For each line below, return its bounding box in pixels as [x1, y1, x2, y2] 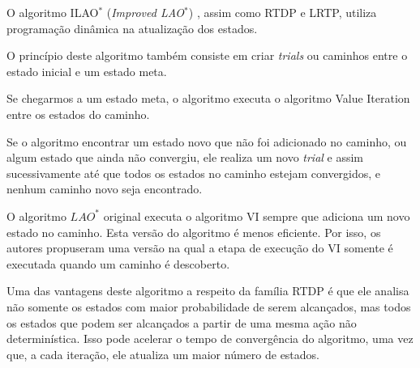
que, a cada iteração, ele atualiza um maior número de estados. [6, 345, 320, 362]
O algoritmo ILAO [6, 4, 99, 20]
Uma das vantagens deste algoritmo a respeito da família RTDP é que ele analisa [6, 282, 409, 299]
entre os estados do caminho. [6, 105, 150, 122]
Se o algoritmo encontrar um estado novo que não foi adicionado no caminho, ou [6, 133, 407, 150]
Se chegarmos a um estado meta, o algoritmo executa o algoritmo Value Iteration [6, 90, 410, 107]
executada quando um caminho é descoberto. [6, 255, 230, 272]
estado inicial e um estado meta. [6, 62, 167, 79]
